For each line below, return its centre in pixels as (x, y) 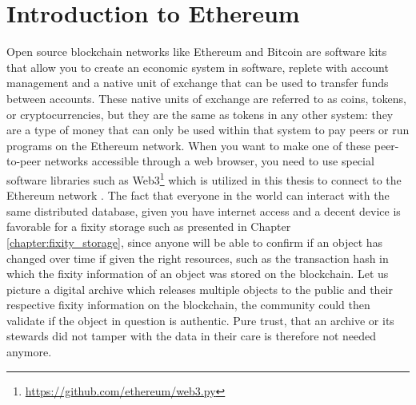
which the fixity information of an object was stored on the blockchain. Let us (198, 274)
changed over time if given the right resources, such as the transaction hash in (198, 258)
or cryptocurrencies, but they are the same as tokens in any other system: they (200, 114)
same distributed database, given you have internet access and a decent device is (204, 210)
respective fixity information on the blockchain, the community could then (188, 305)
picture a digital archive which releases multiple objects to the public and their (200, 289)
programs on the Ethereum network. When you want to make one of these (189, 145)
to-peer (24, 161)
